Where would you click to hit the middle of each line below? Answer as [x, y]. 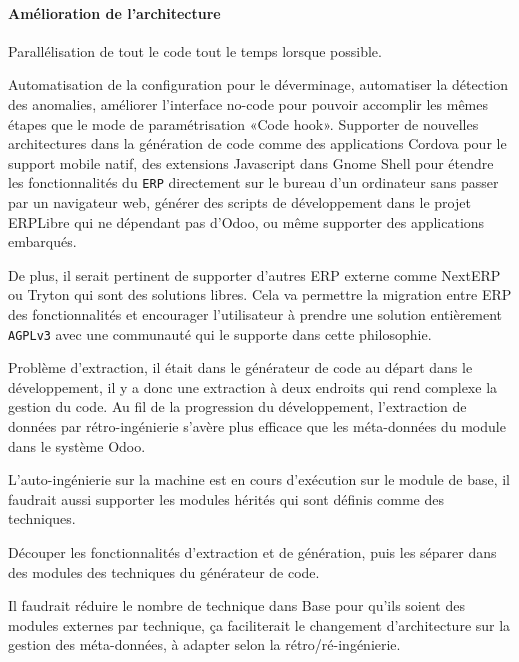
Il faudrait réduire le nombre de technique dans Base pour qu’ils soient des [236, 605]
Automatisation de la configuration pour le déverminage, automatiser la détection [258, 84]
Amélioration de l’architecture [114, 12]
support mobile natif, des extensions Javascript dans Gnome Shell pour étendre [251, 162]
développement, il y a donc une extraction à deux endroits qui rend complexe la [253, 386]
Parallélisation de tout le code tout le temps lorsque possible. [195, 50]
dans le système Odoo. [77, 445]
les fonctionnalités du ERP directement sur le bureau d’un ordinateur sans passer [253, 182]
